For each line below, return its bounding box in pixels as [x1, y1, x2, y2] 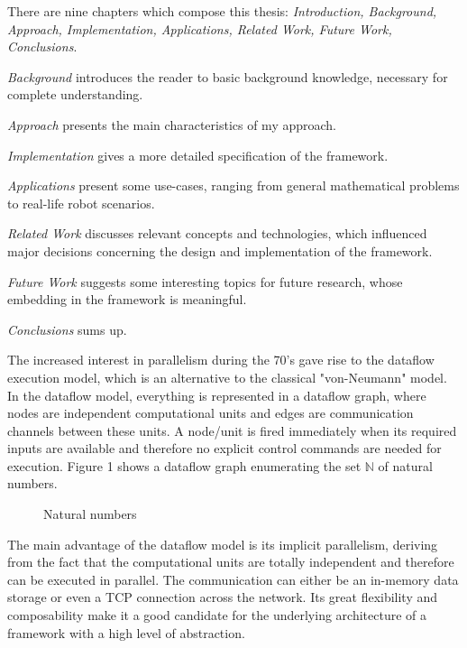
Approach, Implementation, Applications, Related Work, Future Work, [7, 19, 392, 38]
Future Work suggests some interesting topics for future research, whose [7, 272, 403, 291]
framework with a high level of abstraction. [7, 623, 245, 642]
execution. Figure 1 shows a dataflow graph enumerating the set [7, 456, 362, 475]
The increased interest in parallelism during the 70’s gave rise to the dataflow [7, 350, 435, 369]
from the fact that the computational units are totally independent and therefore [7, 552, 454, 571]
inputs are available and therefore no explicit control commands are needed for [7, 439, 442, 458]
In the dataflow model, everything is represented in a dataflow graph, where [7, 385, 426, 404]
